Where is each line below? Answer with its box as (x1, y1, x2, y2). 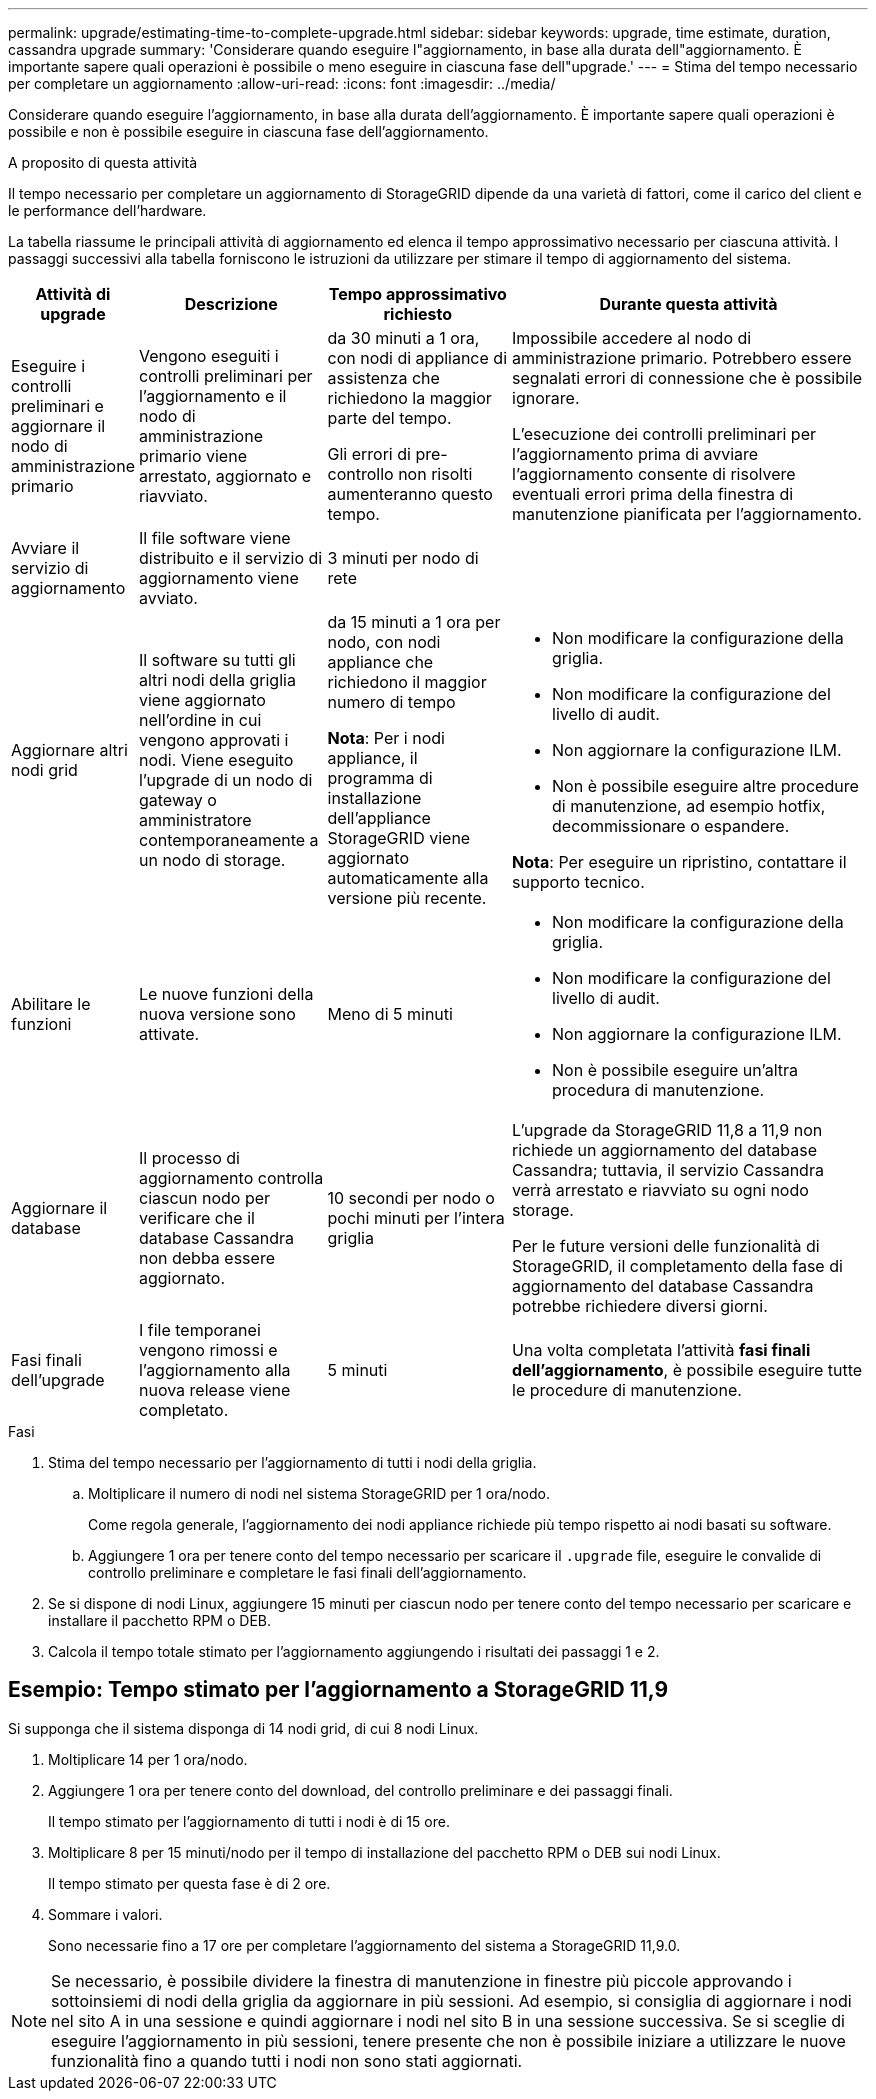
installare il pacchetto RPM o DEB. (48, 1612, 272, 1629)
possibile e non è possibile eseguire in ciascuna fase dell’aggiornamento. (8, 123, 489, 140)
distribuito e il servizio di (138, 548, 323, 568)
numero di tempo (327, 692, 456, 712)
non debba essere (138, 1248, 275, 1268)
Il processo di (138, 1148, 240, 1168)
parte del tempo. (327, 408, 452, 428)
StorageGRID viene (327, 828, 471, 848)
